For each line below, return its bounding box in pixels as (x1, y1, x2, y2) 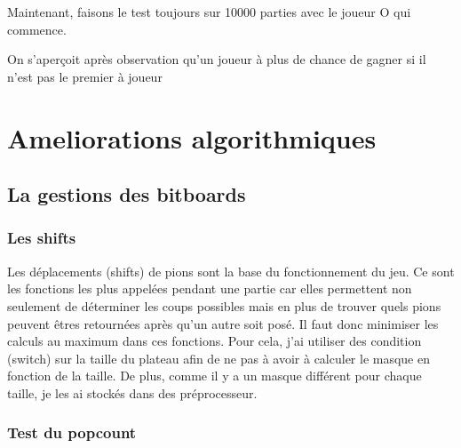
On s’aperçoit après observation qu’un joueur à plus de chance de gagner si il (7, 50, 426, 68)
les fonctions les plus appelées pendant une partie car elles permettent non (7, 279, 412, 298)
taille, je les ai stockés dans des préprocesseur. (7, 383, 258, 402)
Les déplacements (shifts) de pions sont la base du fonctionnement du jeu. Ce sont (7, 261, 455, 280)
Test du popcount (7, 421, 137, 444)
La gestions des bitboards (7, 180, 246, 208)
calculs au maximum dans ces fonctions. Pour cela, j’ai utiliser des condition (7, 332, 422, 350)
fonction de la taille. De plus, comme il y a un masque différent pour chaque (7, 366, 422, 385)
